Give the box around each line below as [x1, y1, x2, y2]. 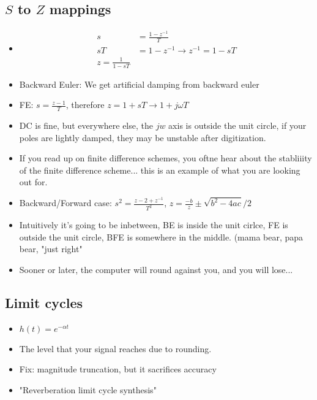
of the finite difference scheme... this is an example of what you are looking [19, 163, 300, 176]
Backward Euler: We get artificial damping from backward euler [19, 77, 259, 90]
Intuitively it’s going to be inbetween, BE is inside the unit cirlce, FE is [19, 218, 288, 231]
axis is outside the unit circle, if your [168, 119, 307, 132]
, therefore [65, 98, 105, 111]
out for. [19, 175, 48, 188]
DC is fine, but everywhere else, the [19, 119, 153, 132]
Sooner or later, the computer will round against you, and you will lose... [19, 263, 293, 275]
